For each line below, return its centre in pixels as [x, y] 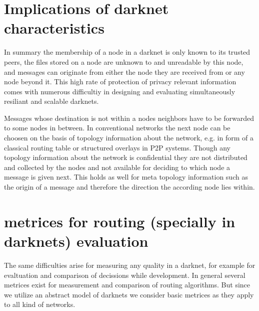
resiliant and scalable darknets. [51, 101]
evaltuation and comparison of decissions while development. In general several [125, 275]
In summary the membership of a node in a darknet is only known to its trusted [127, 52]
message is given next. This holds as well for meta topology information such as [126, 177]
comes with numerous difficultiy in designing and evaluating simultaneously [120, 91]
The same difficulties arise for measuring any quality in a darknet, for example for [130, 265]
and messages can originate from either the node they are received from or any [124, 71]
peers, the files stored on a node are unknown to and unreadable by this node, [124, 61]
